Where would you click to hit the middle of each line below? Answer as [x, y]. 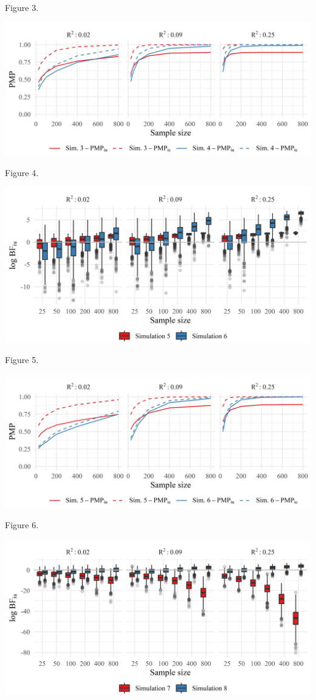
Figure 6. [22, 525]
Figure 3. [22, 7]
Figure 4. [22, 172]
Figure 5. [22, 360]
